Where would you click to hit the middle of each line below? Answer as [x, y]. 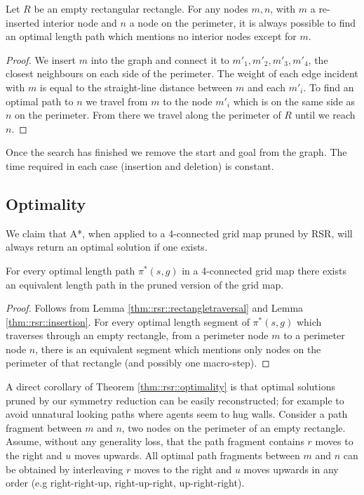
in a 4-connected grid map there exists [264, 270]
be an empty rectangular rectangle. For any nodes [141, 8]
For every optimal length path [70, 270]
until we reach [325, 115]
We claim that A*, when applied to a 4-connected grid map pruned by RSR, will [179, 233]
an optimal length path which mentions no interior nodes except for [151, 36]
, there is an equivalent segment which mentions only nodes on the [178, 349]
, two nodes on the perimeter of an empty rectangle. [234, 427]
